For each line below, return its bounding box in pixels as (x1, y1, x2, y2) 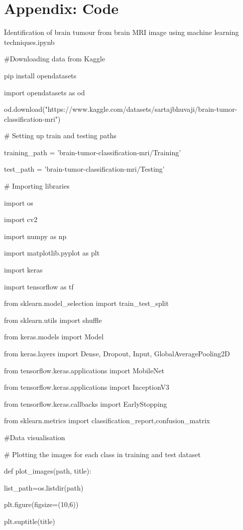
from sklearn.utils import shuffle (4, 314, 102, 325)
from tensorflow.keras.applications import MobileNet (4, 365, 165, 375)
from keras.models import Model (4, 331, 104, 342)
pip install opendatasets (4, 70, 77, 80)
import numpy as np (4, 231, 67, 241)
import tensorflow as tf (4, 281, 74, 291)
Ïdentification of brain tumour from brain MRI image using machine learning (4, 27, 239, 37)
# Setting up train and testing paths (4, 130, 117, 141)
